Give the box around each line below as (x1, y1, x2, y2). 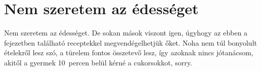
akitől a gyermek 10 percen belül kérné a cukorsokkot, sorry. (4, 57, 192, 67)
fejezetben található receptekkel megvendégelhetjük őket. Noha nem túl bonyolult (4, 37, 257, 48)
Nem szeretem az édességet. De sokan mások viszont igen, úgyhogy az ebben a (4, 27, 248, 38)
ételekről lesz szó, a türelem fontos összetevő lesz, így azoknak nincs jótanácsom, (4, 47, 253, 58)
